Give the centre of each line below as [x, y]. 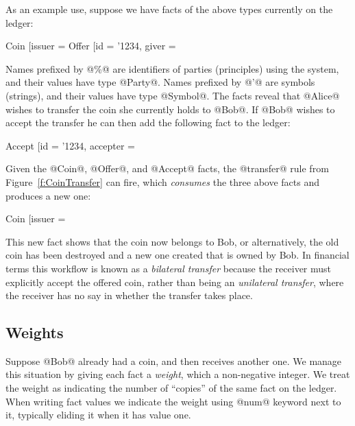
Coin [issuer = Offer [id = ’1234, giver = [91, 46]
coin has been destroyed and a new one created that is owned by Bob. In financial [177, 255]
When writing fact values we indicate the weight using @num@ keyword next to [173, 401]
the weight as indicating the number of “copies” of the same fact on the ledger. [171, 388]
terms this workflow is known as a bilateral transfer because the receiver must [169, 268]
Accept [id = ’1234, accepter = [71, 145]
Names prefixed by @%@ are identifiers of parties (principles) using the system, [172, 68]
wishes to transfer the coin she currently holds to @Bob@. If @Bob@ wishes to [170, 109]
